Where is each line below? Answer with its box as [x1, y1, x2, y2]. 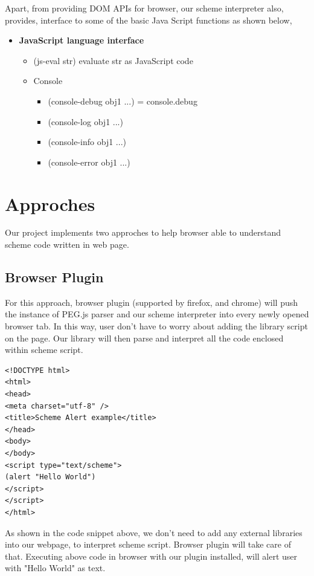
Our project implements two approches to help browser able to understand [5, 226, 281, 239]
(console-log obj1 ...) [48, 115, 123, 128]
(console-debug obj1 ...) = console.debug [48, 94, 197, 107]
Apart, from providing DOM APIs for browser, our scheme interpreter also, [5, 2, 284, 14]
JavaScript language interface [19, 34, 144, 47]
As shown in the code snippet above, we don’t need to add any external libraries [5, 526, 303, 539]
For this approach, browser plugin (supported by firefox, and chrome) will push [5, 296, 298, 308]
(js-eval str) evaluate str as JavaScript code [33, 54, 193, 66]
